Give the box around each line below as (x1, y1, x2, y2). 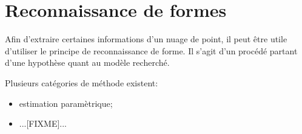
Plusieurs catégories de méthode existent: (5, 76, 158, 89)
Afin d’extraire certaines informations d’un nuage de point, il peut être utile (5, 33, 287, 45)
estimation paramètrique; (19, 97, 113, 109)
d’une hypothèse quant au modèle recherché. (5, 56, 170, 69)
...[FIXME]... (19, 117, 67, 130)
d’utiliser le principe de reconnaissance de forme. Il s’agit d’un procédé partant (5, 44, 298, 57)
